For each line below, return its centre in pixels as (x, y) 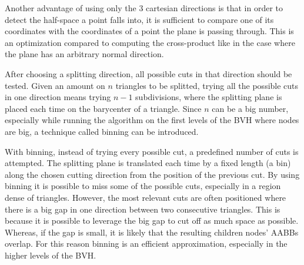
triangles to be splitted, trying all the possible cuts (207, 85)
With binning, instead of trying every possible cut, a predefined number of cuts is (152, 151)
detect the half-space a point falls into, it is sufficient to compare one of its (139, 19)
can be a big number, (250, 108)
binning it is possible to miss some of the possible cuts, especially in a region (143, 186)
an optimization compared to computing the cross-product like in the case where (150, 42)
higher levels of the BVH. (51, 255)
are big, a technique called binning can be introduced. (102, 131)
